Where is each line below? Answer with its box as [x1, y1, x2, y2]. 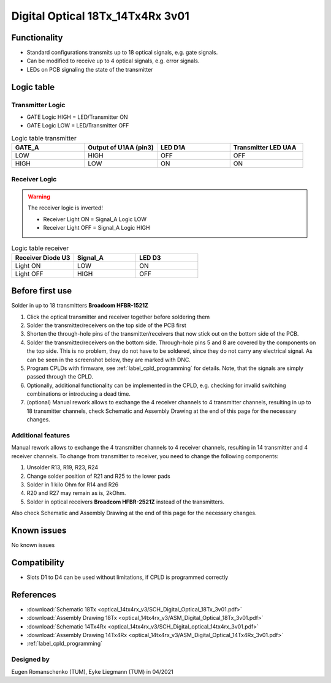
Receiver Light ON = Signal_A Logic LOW [43, 215, 147, 223]
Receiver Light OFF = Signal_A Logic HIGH [43, 224, 150, 231]
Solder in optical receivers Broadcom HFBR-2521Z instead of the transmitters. [26, 498, 225, 505]
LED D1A [160, 143, 186, 152]
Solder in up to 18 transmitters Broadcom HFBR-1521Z [11, 302, 148, 309]
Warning [28, 193, 50, 200]
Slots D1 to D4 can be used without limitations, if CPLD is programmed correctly [26, 573, 229, 581]
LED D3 [139, 253, 161, 262]
